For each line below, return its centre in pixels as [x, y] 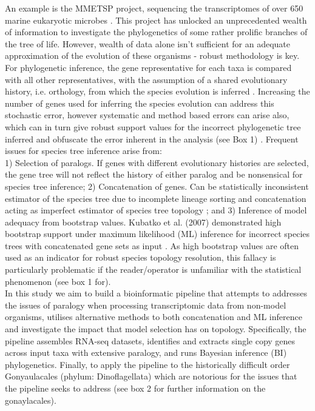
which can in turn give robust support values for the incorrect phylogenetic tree [153, 126]
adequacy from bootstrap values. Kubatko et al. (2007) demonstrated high [143, 222]
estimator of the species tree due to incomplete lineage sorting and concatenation [156, 198]
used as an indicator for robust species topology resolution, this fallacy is [141, 257]
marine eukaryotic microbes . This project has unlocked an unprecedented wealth [156, 20]
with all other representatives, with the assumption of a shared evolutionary [146, 79]
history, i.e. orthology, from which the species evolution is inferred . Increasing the [157, 91]
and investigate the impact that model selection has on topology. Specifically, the [156, 329]
